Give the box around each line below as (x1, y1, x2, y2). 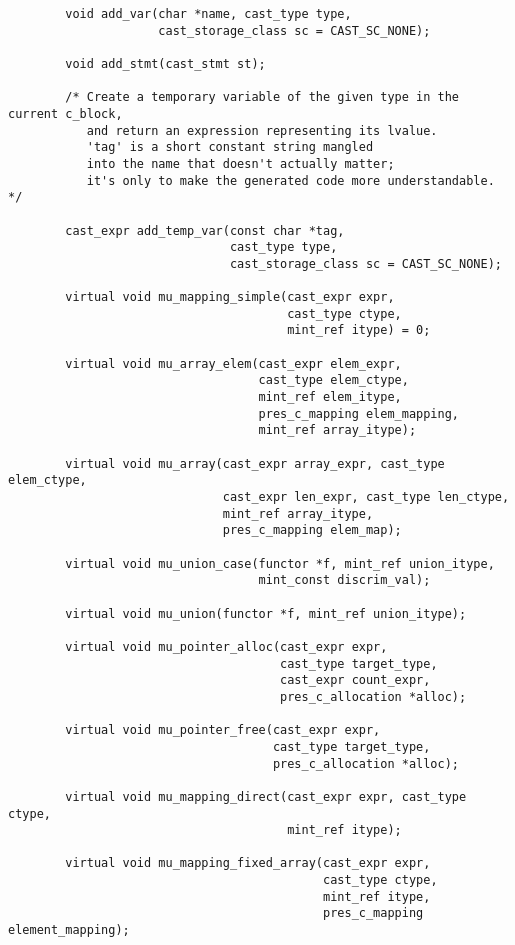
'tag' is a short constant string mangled (86, 140, 374, 155)
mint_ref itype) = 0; (287, 323, 431, 338)
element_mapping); (8, 923, 130, 938)
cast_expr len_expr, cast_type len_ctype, (222, 490, 510, 505)
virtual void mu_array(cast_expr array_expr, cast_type (65, 456, 445, 471)
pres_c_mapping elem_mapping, (258, 406, 460, 421)
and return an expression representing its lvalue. (86, 123, 438, 138)
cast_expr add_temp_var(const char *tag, (65, 223, 345, 238)
